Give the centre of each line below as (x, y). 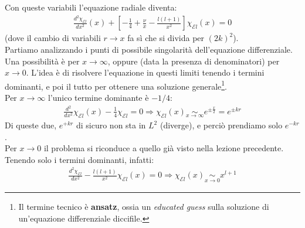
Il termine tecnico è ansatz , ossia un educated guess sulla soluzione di (144, 207)
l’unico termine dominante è (98, 98)
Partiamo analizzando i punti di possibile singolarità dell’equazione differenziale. (149, 50)
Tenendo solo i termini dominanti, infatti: (79, 159)
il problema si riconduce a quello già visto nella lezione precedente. (164, 148)
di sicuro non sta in (111, 125)
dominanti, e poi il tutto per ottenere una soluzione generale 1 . (116, 85)
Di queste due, (31, 125)
